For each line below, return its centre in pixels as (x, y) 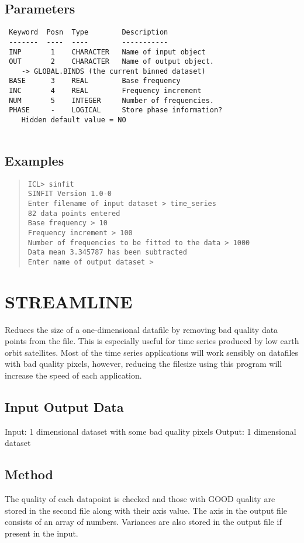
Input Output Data (64, 407)
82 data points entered (74, 213)
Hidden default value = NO (74, 120)
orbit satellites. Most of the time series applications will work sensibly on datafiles (152, 352)
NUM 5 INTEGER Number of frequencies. (111, 100)
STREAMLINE (69, 301)
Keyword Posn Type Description (89, 32)
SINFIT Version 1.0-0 (70, 194)
